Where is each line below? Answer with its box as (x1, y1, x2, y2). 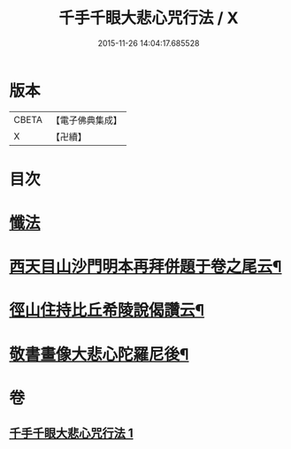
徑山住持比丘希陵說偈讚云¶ (9, 301, 205, 321)
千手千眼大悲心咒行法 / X (58, 8, 239, 28)
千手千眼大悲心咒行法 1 (9, 426, 134, 441)
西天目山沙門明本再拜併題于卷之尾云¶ (9, 257, 282, 277)
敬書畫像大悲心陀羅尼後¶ (9, 344, 189, 364)
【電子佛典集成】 (50, 114, 122, 126)
